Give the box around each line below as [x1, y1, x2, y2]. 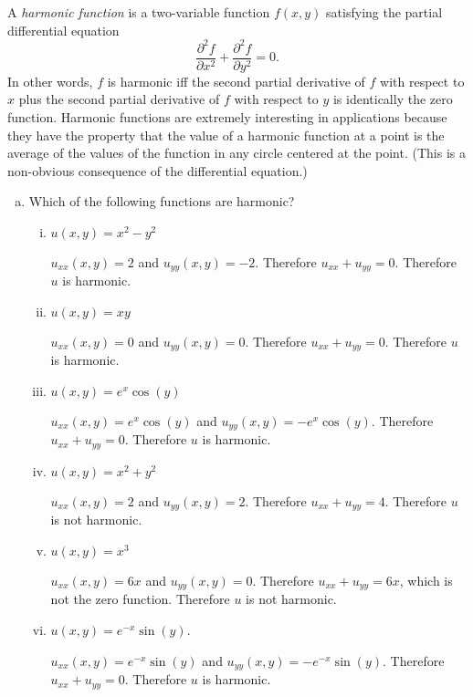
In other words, [7, 71, 93, 90]
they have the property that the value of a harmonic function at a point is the [7, 125, 445, 144]
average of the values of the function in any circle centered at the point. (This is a [7, 143, 466, 162]
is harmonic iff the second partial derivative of [107, 71, 365, 90]
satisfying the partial [326, 3, 443, 21]
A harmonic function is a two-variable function [7, 3, 270, 21]
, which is [399, 570, 453, 589]
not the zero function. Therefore [50, 589, 230, 609]
